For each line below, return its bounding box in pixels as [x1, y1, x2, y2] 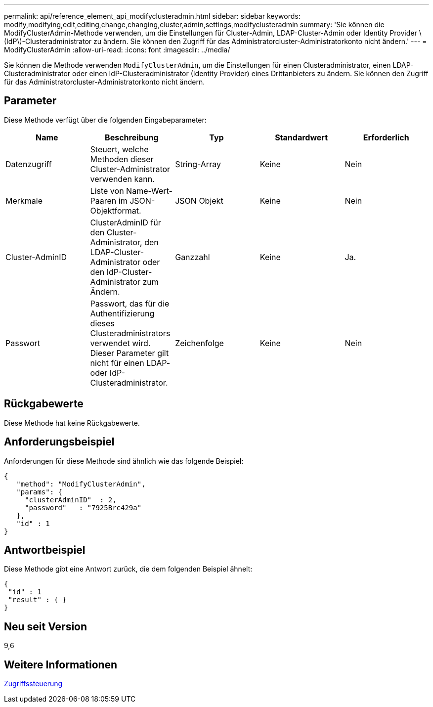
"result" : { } [8, 596, 67, 604]
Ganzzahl [175, 252, 210, 262]
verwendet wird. [90, 338, 151, 348]
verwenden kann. [90, 174, 155, 184]
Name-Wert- [126, 185, 173, 196]
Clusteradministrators [90, 328, 171, 338]
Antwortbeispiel [4, 543, 86, 556]
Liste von [90, 185, 124, 196]
